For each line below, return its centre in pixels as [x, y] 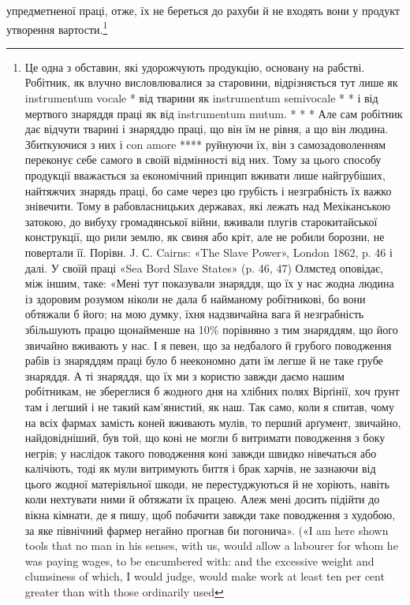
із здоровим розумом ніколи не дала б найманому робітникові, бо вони [195, 298]
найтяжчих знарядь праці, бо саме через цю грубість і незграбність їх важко [208, 190]
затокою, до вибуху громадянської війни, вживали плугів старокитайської [201, 221]
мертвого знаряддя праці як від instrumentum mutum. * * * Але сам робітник [214, 113]
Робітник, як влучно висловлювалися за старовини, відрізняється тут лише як [211, 82]
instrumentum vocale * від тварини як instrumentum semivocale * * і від [201, 98]
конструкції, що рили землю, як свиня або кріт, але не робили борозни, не [205, 237]
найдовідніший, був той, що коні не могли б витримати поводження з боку [205, 438]
